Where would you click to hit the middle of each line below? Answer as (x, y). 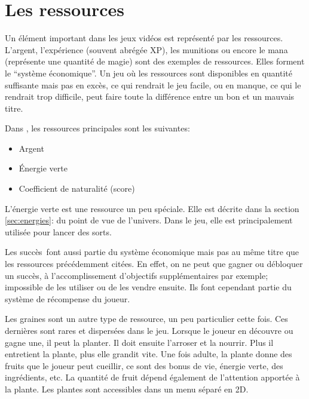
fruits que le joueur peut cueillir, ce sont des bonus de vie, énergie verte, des (144, 365)
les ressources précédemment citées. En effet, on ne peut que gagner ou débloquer (154, 264)
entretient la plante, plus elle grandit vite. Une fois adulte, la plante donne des (149, 354)
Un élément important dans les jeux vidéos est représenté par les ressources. (144, 38)
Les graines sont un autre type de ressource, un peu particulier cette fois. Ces (146, 319)
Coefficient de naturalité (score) (77, 188)
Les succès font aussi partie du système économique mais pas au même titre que (152, 252)
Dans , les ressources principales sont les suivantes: (97, 128)
